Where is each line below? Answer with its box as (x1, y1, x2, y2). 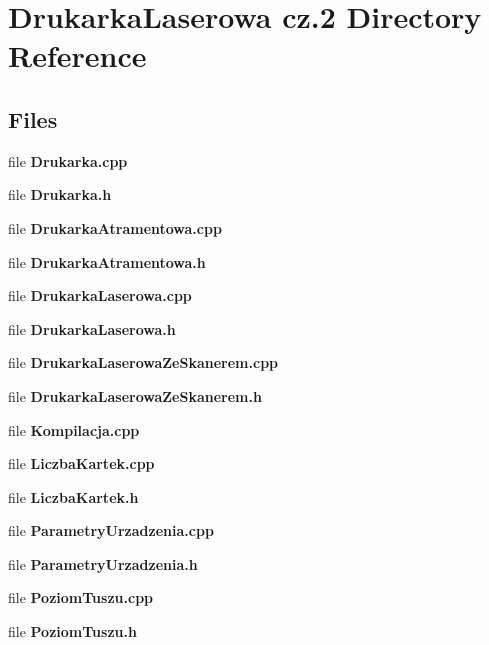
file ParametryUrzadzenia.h (8, 553, 198, 574)
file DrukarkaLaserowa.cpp (8, 285, 192, 306)
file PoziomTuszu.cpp (8, 587, 154, 608)
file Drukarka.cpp (8, 150, 128, 171)
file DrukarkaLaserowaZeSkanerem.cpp (8, 352, 279, 373)
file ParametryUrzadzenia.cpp (8, 520, 214, 541)
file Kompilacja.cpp (8, 419, 140, 440)
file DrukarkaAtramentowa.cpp (8, 217, 222, 238)
